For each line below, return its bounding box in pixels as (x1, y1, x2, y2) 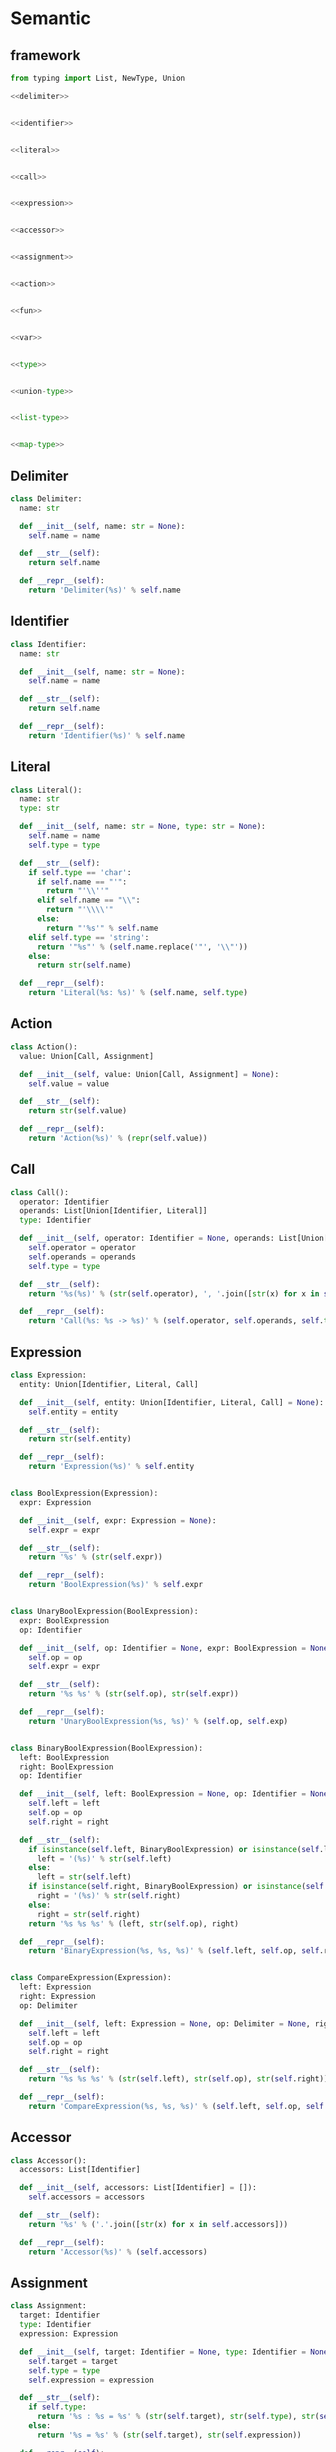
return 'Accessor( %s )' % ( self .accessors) (28, 2247, 208, 2257)
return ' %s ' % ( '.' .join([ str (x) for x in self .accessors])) (28, 2219, 289, 2229)
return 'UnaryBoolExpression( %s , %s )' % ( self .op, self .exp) (28, 1716, 288, 1726)
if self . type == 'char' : (28, 867, 132, 877)
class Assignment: (10, 2301, 87, 2311)
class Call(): (10, 1187, 70, 1197)
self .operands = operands (28, 1252, 137, 1262)
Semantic (10, 7, 92, 30)
